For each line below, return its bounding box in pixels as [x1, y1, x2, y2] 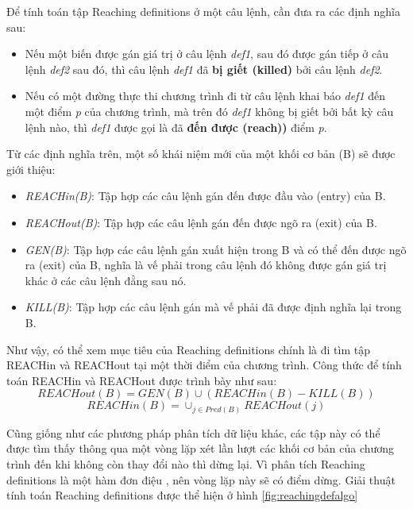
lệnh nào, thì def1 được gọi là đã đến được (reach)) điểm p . [25, 118, 327, 135]
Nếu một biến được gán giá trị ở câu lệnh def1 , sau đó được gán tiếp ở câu [25, 45, 389, 62]
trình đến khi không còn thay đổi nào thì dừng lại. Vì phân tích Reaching [6, 455, 365, 472]
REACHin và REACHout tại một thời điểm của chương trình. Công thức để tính [6, 357, 402, 373]
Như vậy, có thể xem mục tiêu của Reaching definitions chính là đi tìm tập [6, 341, 370, 357]
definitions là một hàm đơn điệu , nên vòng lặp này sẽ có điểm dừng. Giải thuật [6, 471, 396, 488]
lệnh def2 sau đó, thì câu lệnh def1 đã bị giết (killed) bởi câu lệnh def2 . [25, 60, 383, 77]
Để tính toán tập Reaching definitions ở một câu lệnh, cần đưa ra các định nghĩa [6, 3, 400, 19]
